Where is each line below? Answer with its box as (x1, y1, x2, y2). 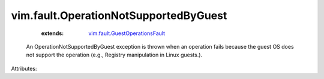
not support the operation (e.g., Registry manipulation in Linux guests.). (26, 51, 203, 59)
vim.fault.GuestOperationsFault (88, 30, 165, 37)
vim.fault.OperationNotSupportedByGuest (11, 9, 227, 22)
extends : (41, 30, 64, 37)
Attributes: (11, 65, 37, 72)
